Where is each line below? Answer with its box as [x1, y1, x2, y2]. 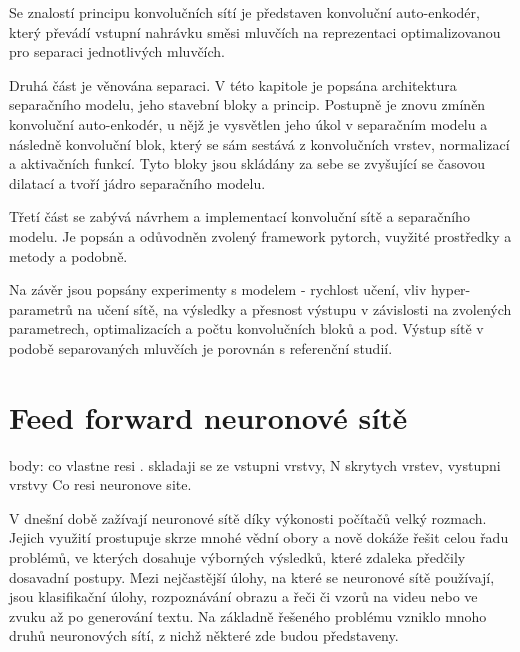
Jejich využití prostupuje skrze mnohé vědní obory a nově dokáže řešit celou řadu [9, 527, 509, 548]
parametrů [9, 298, 73, 319]
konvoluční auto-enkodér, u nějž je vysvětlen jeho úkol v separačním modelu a [9, 113, 488, 134]
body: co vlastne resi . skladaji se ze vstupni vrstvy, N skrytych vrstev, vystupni [9, 454, 501, 475]
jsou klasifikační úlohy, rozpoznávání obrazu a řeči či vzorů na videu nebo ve [9, 586, 478, 607]
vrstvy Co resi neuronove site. [9, 474, 192, 495]
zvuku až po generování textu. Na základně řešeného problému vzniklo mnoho [9, 605, 487, 626]
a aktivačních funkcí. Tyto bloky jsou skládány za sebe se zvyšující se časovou [9, 153, 486, 174]
